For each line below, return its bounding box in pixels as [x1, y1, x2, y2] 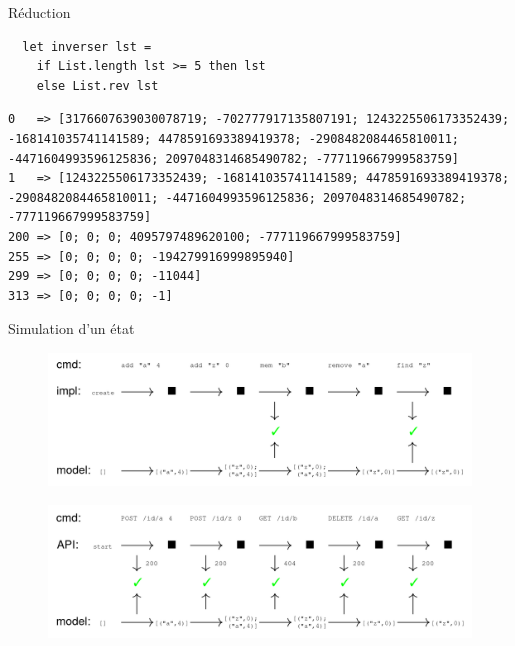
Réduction [8, 2, 71, 22]
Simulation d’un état [8, 318, 135, 339]
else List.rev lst [36, 78, 159, 93]
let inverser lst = [22, 39, 152, 54]
